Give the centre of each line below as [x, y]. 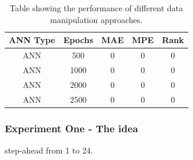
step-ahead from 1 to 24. [49, 150]
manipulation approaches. [96, 19]
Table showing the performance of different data [96, 8]
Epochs [78, 40]
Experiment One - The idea [71, 128]
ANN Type [32, 40]
